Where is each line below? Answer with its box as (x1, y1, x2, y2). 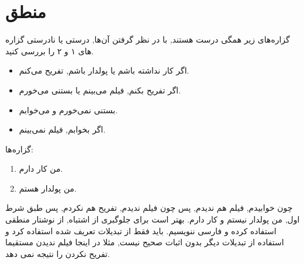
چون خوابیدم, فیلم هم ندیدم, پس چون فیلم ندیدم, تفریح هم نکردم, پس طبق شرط (5, 202, 293, 214)
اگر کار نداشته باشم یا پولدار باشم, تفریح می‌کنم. (19, 64, 189, 77)
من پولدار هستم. (19, 182, 77, 194)
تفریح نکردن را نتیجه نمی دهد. (5, 247, 110, 259)
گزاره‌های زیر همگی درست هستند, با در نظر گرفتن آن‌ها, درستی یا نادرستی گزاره (5, 33, 290, 46)
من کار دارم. (19, 162, 63, 175)
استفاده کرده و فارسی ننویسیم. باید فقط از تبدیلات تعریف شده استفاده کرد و (5, 224, 277, 237)
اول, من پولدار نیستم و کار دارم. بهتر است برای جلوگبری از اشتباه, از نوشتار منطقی (5, 213, 300, 225)
